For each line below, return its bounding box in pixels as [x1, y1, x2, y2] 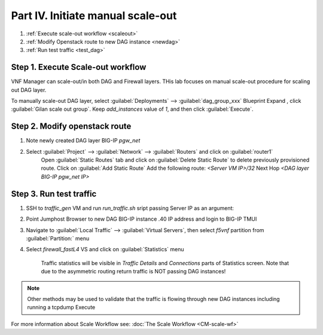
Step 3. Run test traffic [11, 188, 97, 199]
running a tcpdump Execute [27, 304, 96, 311]
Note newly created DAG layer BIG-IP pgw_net [26, 137, 141, 144]
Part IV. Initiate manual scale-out [11, 9, 177, 22]
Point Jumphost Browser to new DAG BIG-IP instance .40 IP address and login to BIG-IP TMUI [26, 215, 257, 223]
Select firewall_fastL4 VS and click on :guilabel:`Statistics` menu [26, 246, 185, 253]
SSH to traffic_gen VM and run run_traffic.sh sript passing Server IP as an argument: [26, 204, 234, 212]
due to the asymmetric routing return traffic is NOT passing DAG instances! [41, 268, 226, 275]
